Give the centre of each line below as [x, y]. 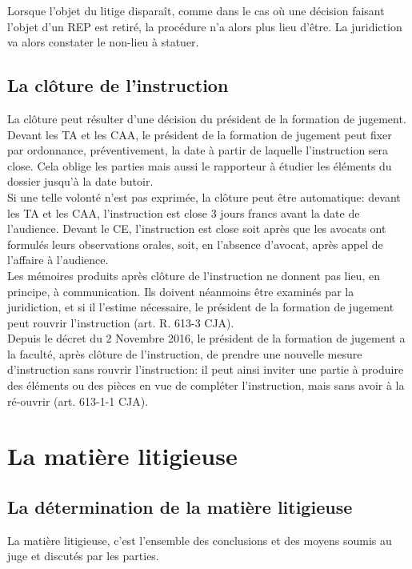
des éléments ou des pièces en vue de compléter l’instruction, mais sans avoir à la [206, 385]
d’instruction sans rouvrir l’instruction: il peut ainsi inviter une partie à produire [206, 369]
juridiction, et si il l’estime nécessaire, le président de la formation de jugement [201, 307]
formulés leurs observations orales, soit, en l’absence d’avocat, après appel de [195, 244]
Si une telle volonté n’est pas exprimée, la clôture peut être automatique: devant [204, 196]
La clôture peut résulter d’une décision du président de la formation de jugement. [207, 118]
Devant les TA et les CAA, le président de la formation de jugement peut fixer [200, 134]
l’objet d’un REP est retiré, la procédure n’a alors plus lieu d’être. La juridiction [205, 26]
